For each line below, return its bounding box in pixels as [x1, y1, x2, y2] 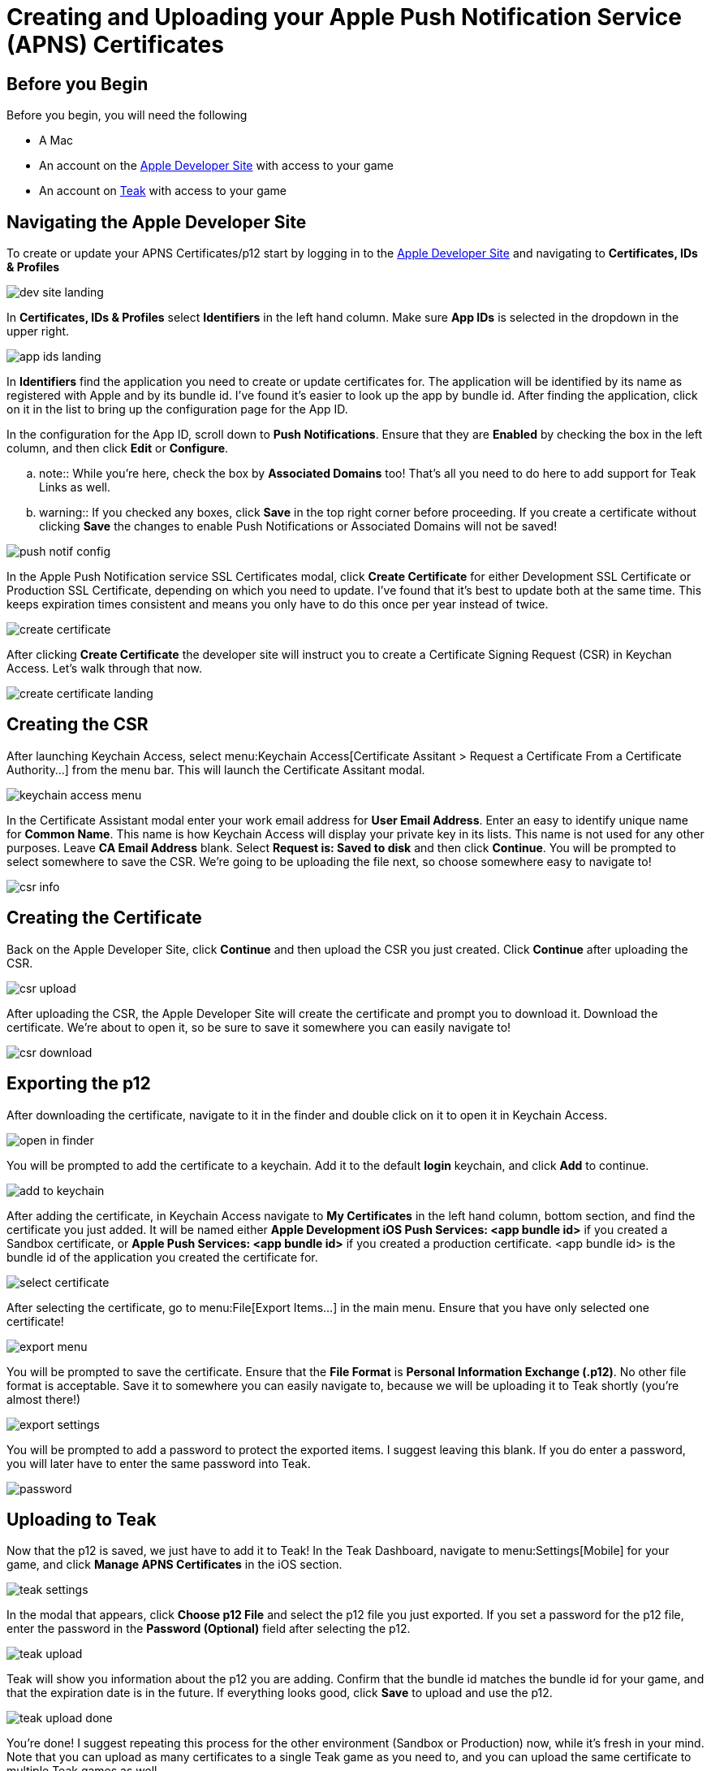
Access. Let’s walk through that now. [6, 661, 202, 676]
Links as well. [39, 480, 110, 495]
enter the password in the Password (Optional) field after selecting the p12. [6, 1622, 411, 1636]
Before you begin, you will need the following [6, 108, 248, 123]
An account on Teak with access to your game [39, 184, 287, 198]
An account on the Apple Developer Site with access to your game [39, 158, 394, 173]
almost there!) [6, 1392, 81, 1406]
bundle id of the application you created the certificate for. [6, 1249, 318, 1264]
